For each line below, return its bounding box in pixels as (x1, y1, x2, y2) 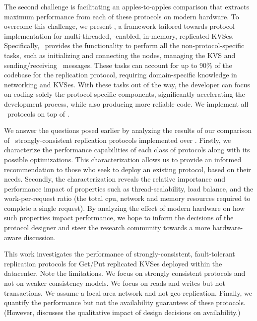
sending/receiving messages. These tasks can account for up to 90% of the (4, 60, 232, 70)
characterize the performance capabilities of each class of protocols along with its (4, 144, 250, 155)
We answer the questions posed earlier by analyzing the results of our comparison (4, 125, 252, 135)
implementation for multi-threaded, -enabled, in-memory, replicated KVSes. (4, 30, 234, 41)
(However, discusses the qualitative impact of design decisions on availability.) (4, 307, 241, 317)
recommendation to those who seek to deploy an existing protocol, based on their (4, 164, 251, 174)
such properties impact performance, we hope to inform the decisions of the (4, 212, 234, 223)
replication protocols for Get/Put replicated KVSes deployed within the (4, 258, 222, 268)
